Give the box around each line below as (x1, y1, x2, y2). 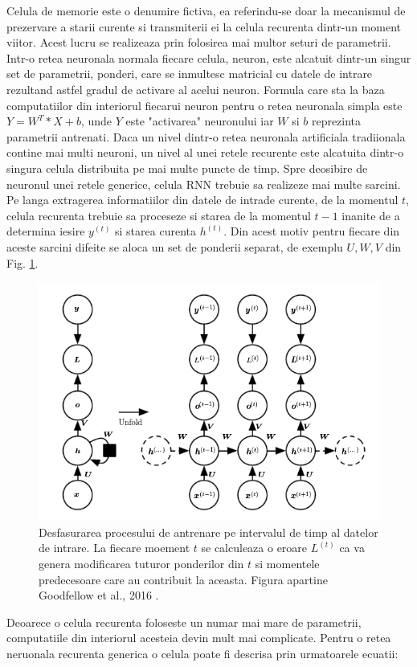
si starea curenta (115, 223, 196, 239)
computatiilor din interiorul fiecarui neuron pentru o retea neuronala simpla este (6, 96, 403, 113)
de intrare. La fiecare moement (39, 539, 190, 556)
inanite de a (341, 207, 400, 223)
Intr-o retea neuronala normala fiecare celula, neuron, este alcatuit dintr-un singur (6, 49, 411, 66)
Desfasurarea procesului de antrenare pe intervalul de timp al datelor (39, 523, 378, 540)
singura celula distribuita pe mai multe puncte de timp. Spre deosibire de (6, 159, 368, 176)
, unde (80, 113, 112, 129)
